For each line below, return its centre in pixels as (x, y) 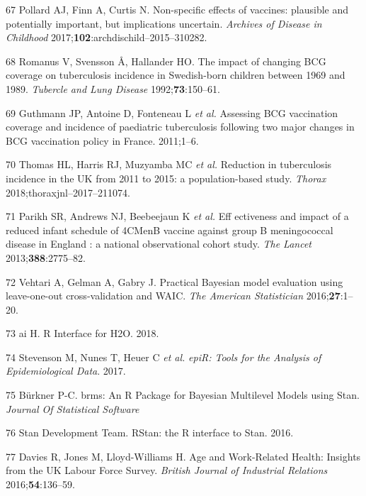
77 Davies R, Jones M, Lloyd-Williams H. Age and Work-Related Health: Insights (183, 456)
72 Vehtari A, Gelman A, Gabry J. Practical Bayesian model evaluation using (175, 281)
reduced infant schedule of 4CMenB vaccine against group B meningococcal (170, 230)
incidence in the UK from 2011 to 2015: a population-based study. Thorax (166, 178)
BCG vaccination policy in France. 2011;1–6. (102, 140)
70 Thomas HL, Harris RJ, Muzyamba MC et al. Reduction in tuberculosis (169, 164)
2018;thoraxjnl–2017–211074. (68, 192)
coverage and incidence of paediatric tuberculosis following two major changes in (180, 127)
